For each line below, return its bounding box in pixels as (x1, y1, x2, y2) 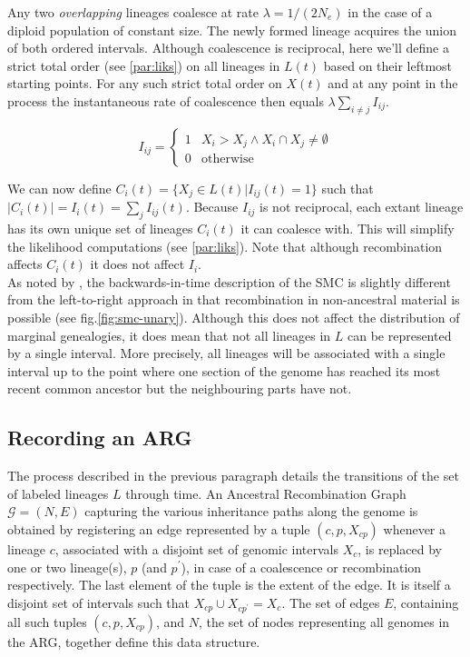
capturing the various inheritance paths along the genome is (84, 502, 418, 521)
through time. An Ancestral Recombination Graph (125, 483, 406, 503)
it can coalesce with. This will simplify (240, 219, 455, 238)
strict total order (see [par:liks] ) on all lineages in (7, 55, 280, 75)
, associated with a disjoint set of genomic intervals (54, 539, 339, 558)
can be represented (347, 325, 452, 344)
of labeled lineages (7, 483, 109, 503)
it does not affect (90, 254, 185, 274)
